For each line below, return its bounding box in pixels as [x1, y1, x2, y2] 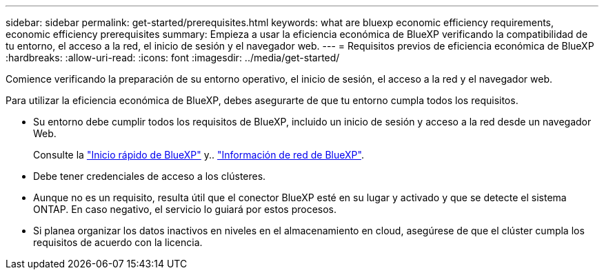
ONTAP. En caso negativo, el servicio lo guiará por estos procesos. [33, 203, 337, 215]
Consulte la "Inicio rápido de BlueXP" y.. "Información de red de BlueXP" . [33, 149, 364, 161]
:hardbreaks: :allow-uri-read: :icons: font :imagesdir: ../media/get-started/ [6, 52, 340, 63]
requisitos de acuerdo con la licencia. [33, 236, 203, 248]
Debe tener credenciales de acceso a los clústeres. [33, 170, 266, 182]
